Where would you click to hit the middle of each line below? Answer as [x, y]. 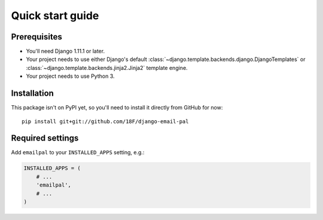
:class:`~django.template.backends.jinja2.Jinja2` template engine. [107, 68]
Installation [32, 94]
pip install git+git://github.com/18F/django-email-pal [105, 121]
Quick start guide [55, 16]
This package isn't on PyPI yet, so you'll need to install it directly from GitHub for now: [117, 108]
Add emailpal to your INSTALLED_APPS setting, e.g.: [78, 152]
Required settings [45, 138]
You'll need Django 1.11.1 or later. [65, 51]
